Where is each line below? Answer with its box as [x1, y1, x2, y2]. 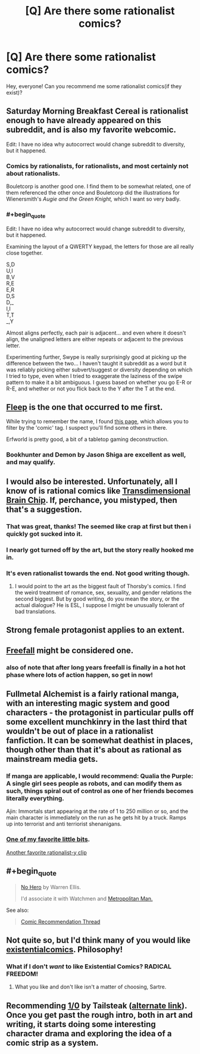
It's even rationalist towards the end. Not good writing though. [6, 569, 190, 577]
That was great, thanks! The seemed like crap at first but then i [6, 522, 192, 530]
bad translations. [14, 608, 57, 615]
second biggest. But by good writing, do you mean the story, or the [14, 595, 180, 602]
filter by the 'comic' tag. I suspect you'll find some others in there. [6, 424, 168, 431]
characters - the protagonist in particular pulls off [6, 707, 194, 718]
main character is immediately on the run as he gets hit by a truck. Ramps [6, 814, 186, 821]
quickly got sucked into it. [6, 530, 83, 538]
